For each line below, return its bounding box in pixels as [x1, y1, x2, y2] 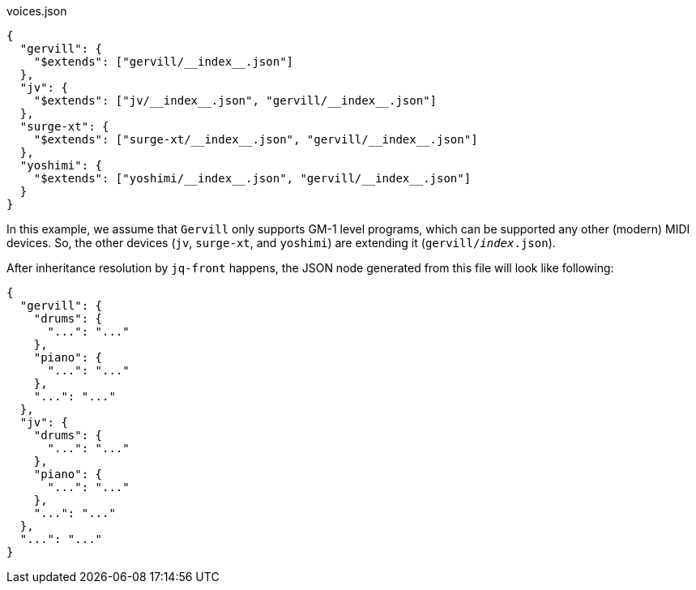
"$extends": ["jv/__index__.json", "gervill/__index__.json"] [33, 94, 438, 107]
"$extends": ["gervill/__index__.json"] [33, 55, 294, 68]
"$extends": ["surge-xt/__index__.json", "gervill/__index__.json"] [33, 133, 478, 146]
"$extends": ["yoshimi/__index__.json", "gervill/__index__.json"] [33, 172, 472, 185]
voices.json [6, 4, 67, 18]
